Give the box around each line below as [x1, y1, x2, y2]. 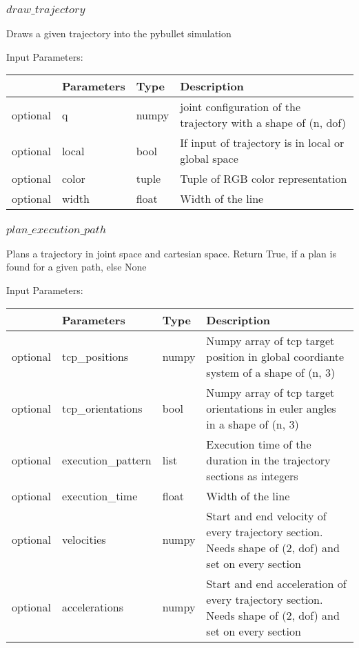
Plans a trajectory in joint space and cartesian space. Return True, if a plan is [6, 246, 336, 260]
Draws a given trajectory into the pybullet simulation [6, 26, 232, 41]
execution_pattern [61, 451, 152, 468]
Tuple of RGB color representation [180, 170, 347, 187]
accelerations [61, 599, 123, 616]
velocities [61, 531, 106, 548]
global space [180, 150, 238, 167]
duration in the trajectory [206, 451, 331, 468]
